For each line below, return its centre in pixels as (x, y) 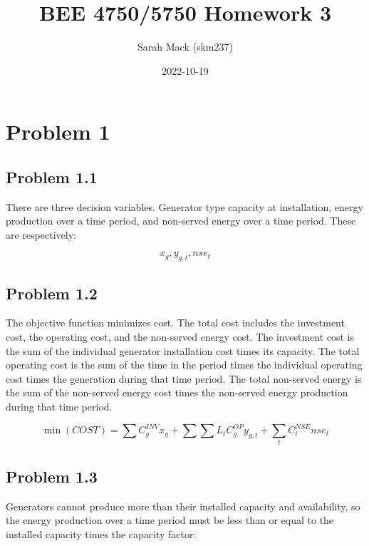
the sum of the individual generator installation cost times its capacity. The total (183, 350)
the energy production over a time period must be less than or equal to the (170, 520)
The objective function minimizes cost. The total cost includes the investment (175, 323)
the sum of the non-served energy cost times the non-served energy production (177, 392)
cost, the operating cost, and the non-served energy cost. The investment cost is (180, 337)
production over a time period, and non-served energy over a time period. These (181, 221)
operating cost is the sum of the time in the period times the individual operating (184, 365)
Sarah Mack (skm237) (185, 47)
